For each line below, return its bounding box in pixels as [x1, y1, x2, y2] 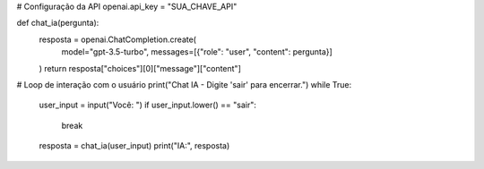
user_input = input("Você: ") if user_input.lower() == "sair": [39, 99, 257, 111]
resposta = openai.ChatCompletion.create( [39, 34, 197, 45]
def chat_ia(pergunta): [16, 18, 99, 29]
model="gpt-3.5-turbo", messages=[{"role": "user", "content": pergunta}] [61, 46, 333, 57]
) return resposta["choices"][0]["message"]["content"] [39, 63, 242, 73]
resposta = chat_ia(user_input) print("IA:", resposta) [39, 140, 230, 151]
